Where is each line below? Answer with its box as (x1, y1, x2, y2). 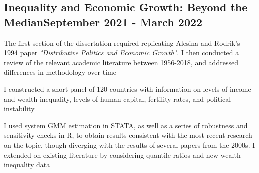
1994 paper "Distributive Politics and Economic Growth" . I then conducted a (4, 47, 239, 58)
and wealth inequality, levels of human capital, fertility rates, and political (4, 93, 231, 104)
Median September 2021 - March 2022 (4, 14, 203, 29)
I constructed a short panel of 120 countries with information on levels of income (4, 83, 251, 94)
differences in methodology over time (4, 67, 116, 77)
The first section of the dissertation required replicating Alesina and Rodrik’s (4, 37, 240, 48)
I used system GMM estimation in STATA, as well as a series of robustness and (4, 120, 248, 130)
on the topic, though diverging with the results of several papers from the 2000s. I (4, 139, 255, 150)
